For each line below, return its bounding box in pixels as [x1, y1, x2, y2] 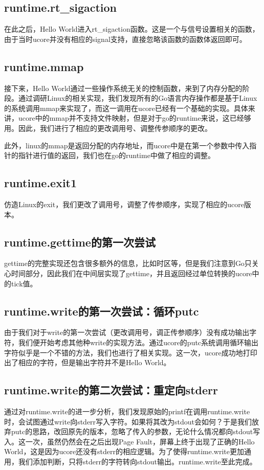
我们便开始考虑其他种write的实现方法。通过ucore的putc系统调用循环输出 [18, 337, 259, 347]
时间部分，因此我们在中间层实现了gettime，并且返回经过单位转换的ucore [11, 267, 252, 278]
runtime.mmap [4, 58, 84, 74]
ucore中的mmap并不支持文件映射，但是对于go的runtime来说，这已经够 [18, 113, 251, 123]
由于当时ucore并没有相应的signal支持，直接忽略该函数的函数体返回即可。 [4, 33, 247, 44]
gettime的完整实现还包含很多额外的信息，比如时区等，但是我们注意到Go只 [4, 258, 252, 268]
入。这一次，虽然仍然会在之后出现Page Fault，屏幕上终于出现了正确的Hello [4, 436, 255, 446]
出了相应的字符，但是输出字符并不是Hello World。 [4, 357, 171, 368]
